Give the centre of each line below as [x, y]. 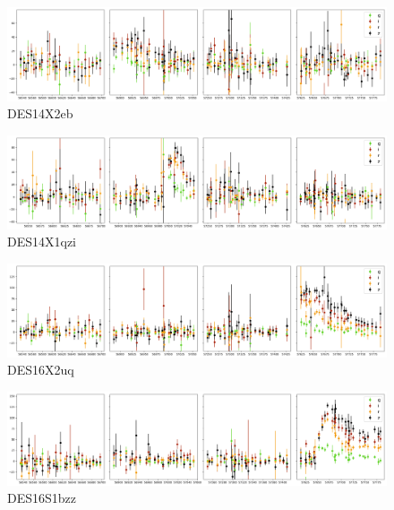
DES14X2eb [40, 113]
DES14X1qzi [42, 242]
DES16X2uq [41, 370]
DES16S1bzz [42, 498]
